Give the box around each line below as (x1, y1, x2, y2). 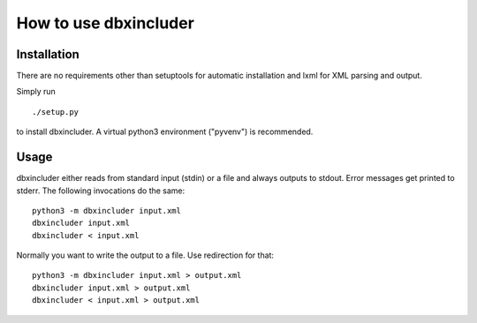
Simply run (16, 86, 57, 97)
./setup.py (32, 107, 79, 116)
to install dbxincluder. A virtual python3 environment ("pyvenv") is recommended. (16, 126, 314, 137)
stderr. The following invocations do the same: (16, 185, 185, 196)
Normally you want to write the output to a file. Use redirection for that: (16, 250, 274, 260)
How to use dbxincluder (16, 13, 194, 33)
